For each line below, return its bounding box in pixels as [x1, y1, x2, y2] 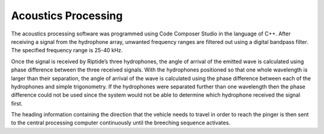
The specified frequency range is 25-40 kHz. [11, 47, 123, 54]
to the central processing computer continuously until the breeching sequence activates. [11, 119, 230, 126]
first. [11, 100, 23, 107]
